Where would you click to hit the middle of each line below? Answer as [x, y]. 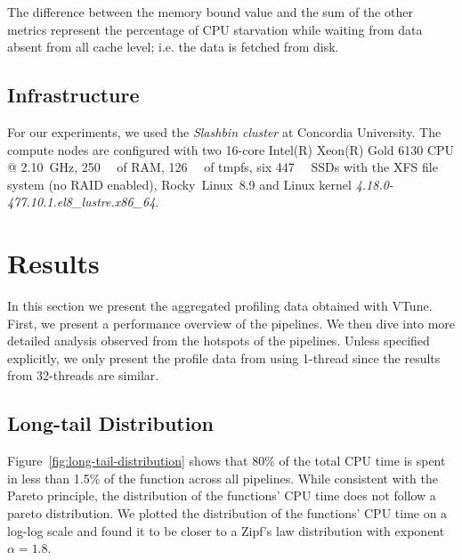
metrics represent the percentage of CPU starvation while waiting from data [215, 29]
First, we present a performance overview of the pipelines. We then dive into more [231, 323]
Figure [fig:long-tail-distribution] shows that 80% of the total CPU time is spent [227, 461]
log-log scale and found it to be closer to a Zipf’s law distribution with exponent [226, 530]
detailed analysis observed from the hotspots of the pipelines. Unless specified [219, 341]
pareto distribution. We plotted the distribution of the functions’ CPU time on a [227, 513]
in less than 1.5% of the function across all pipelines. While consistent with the [223, 478]
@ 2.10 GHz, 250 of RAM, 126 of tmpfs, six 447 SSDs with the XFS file [223, 167]
